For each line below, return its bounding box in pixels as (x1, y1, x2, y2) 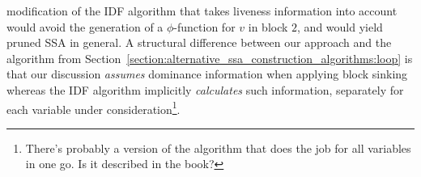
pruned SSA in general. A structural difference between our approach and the (6, 34, 392, 51)
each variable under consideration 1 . (6, 98, 181, 117)
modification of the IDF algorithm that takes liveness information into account (6, 2, 398, 19)
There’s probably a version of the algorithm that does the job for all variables (25, 139, 411, 156)
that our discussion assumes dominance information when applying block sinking (6, 65, 408, 82)
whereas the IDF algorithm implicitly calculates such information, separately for (6, 81, 404, 98)
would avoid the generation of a (6, 18, 164, 35)
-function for (173, 18, 236, 35)
